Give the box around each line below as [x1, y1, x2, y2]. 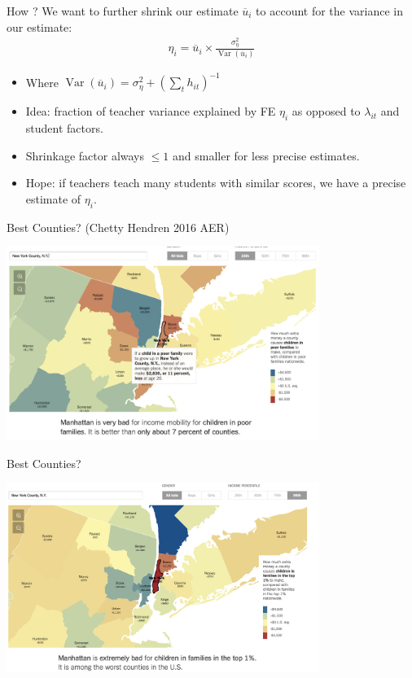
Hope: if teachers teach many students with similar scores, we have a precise [25, 174, 406, 191]
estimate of [25, 190, 81, 207]
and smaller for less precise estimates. [173, 147, 360, 164]
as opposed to [291, 103, 361, 120]
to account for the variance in [256, 2, 404, 19]
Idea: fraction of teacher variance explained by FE [25, 103, 276, 120]
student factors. [25, 120, 103, 137]
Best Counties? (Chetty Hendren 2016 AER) [7, 218, 230, 235]
